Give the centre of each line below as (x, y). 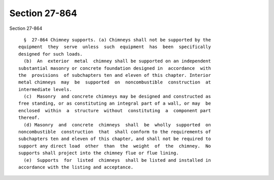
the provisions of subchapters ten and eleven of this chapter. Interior (115, 75)
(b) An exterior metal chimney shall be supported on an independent (117, 61)
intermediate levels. (45, 89)
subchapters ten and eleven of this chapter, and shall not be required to (115, 139)
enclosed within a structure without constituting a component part (115, 110)
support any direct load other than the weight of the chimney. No (115, 146)
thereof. (29, 118)
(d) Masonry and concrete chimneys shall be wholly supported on (117, 125)
